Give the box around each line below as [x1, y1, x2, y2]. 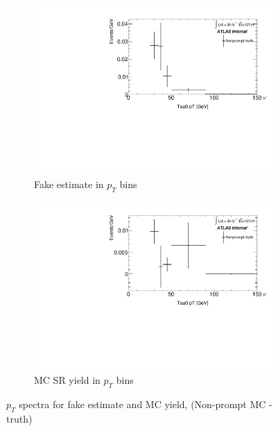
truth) [6, 411, 33, 425]
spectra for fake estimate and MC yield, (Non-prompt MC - [19, 397, 272, 411]
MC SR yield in [34, 373, 101, 387]
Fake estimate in [34, 176, 104, 191]
